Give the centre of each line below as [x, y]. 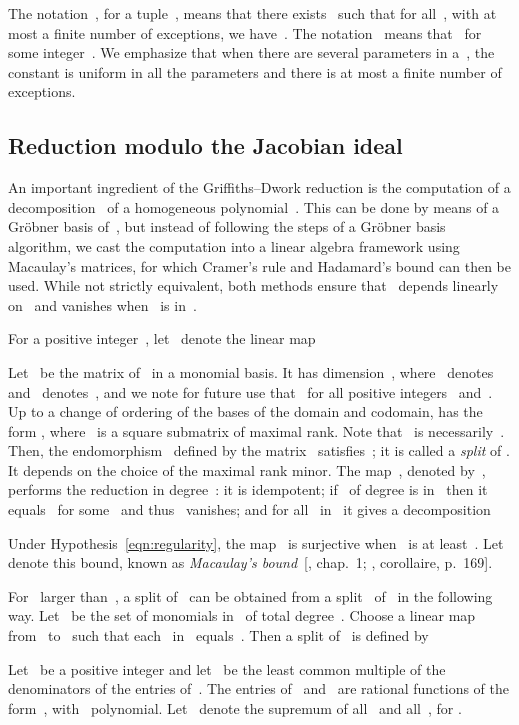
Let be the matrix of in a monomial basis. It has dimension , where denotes [251, 371]
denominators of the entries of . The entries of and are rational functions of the [259, 688]
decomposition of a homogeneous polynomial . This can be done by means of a [254, 206]
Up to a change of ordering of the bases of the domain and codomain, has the [245, 411]
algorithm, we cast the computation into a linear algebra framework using [234, 245]
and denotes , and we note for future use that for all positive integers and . [250, 391]
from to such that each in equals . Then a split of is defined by [218, 635]
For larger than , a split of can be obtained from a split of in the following [250, 595]
